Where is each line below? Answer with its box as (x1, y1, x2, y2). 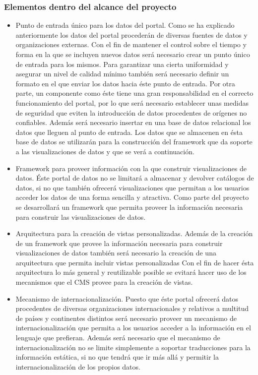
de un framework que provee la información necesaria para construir (15, 238, 223, 248)
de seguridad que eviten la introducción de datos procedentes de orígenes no (15, 107, 247, 118)
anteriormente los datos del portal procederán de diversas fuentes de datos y (15, 29, 248, 40)
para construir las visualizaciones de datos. (15, 211, 146, 222)
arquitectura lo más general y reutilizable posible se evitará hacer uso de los (15, 267, 247, 277)
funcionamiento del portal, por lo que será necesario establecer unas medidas (15, 97, 249, 108)
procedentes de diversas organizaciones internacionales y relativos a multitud (15, 303, 249, 313)
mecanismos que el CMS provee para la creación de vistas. (15, 277, 193, 287)
